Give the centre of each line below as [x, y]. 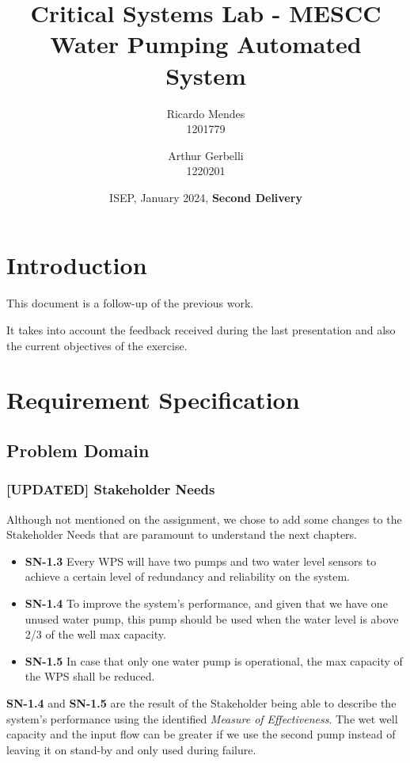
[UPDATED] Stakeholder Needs [111, 489]
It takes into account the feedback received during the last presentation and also [201, 330]
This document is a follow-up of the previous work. [130, 303]
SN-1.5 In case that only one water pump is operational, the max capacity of [214, 660]
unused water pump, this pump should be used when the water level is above [212, 618]
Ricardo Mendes [206, 113]
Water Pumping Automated [206, 44]
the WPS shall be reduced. [90, 676]
